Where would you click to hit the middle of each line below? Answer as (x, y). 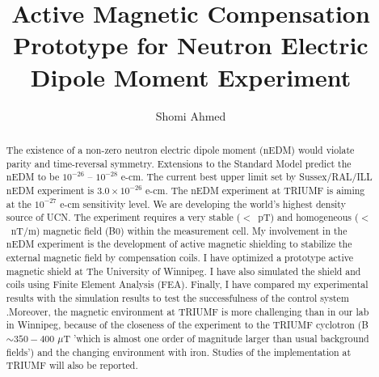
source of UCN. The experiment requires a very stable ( (123, 217)
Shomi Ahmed (191, 115)
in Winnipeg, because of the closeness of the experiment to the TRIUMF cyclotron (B (187, 325)
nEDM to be (33, 177)
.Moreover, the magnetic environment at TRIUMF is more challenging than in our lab (187, 311)
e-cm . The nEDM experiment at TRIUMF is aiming (255, 190)
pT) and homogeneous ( (308, 217)
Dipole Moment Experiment (191, 76)
